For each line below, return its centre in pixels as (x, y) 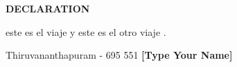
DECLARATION (48, 8)
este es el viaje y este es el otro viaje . (86, 31)
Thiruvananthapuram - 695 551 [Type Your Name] (119, 55)
